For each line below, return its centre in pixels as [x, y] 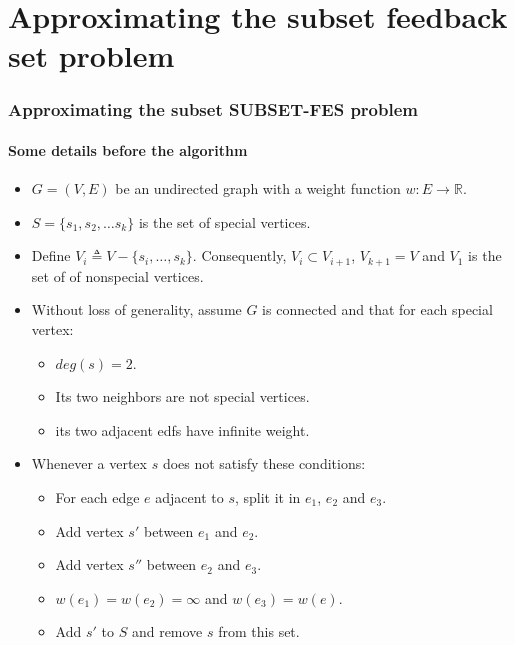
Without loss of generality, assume [136, 309]
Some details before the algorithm [128, 150]
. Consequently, [239, 255]
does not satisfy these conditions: [264, 463]
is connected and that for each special [377, 309]
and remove [167, 631]
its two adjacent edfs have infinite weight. [182, 429]
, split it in [267, 497]
